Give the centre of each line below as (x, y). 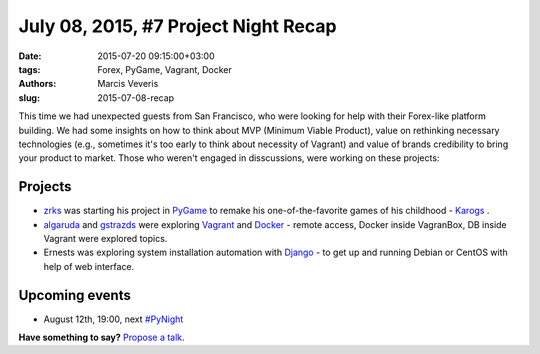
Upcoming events (75, 295)
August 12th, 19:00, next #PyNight (113, 319)
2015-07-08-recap (136, 97)
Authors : (37, 84)
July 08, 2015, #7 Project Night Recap (177, 26)
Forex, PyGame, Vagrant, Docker (164, 69)
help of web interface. (89, 266)
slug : (29, 97)
